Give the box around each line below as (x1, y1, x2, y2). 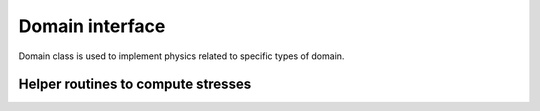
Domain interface (18, 15, 166, 37)
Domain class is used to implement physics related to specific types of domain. (18, 50, 345, 62)
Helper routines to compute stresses (18, 76, 252, 93)
